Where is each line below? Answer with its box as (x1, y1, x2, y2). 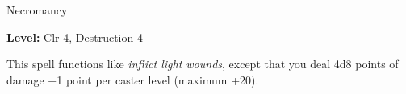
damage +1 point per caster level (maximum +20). (6, 71, 259, 88)
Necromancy (6, 2, 68, 18)
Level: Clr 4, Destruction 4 (6, 28, 143, 45)
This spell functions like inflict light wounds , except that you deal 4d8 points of (6, 55, 399, 72)
